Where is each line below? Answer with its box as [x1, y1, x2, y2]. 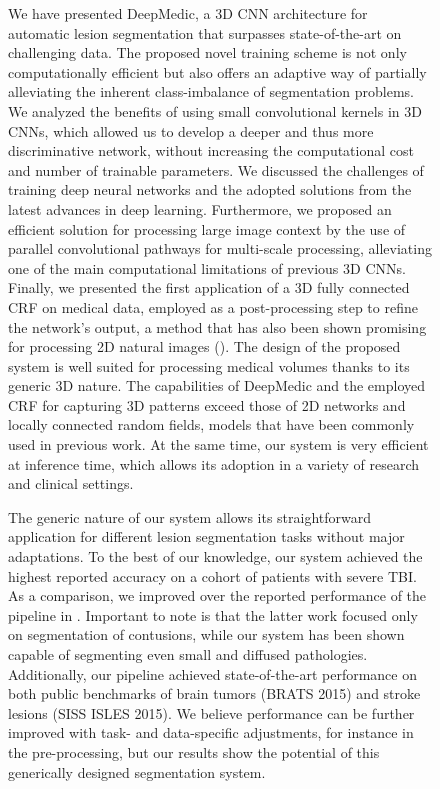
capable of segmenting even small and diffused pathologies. [8, 644, 368, 664]
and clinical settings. [8, 473, 134, 494]
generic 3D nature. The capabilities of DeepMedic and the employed [8, 375, 426, 396]
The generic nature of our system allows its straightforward [8, 506, 372, 527]
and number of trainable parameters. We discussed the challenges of [8, 159, 424, 180]
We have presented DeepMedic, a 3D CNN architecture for [8, 3, 368, 23]
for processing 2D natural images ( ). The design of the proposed [8, 336, 401, 357]
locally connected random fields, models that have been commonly [8, 414, 415, 435]
